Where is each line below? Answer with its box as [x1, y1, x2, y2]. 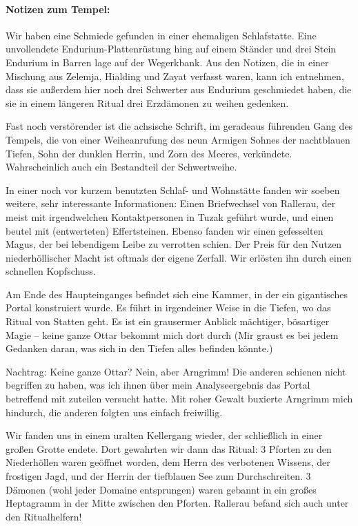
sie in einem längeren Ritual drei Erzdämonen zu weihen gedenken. [6, 95, 289, 110]
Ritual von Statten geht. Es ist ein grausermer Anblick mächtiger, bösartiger [6, 314, 330, 329]
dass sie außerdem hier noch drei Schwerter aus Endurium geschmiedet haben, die [6, 82, 352, 97]
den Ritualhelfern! [6, 509, 82, 523]
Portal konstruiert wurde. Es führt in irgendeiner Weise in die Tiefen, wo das [6, 300, 331, 315]
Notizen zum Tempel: [6, 1, 110, 16]
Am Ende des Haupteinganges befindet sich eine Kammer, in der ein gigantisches [6, 286, 348, 301]
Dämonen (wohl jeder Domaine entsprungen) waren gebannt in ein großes [6, 482, 317, 496]
